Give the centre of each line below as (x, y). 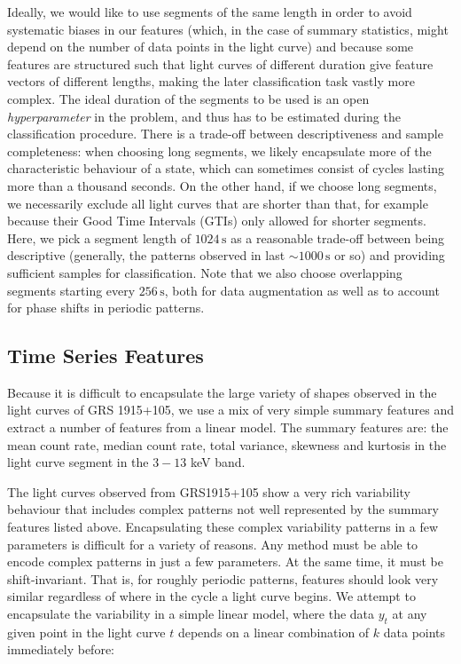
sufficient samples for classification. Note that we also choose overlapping (205, 272)
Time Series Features (105, 356)
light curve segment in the (78, 462)
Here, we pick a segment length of (99, 237)
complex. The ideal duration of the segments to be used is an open (188, 98)
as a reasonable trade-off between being (338, 237)
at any (410, 614)
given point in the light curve (86, 632)
